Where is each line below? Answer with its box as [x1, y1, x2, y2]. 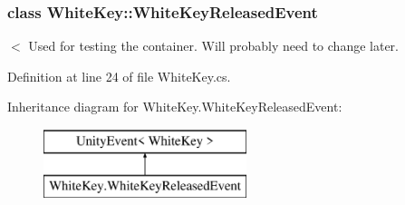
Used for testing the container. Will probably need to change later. [28, 36, 399, 55]
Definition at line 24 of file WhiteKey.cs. [7, 66, 231, 85]
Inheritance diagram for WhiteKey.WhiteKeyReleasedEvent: [7, 97, 342, 116]
